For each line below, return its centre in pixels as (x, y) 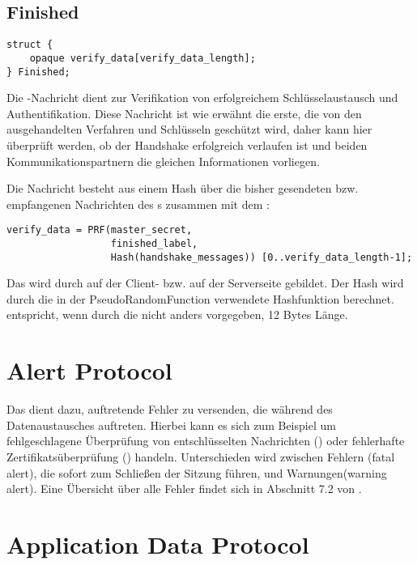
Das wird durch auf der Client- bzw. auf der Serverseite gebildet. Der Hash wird (205, 283)
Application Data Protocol (158, 544)
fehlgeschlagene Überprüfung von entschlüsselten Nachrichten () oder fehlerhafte (206, 441)
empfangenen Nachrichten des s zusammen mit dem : (138, 204)
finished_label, (154, 243)
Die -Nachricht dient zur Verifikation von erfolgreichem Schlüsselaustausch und (202, 98)
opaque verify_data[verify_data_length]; (143, 58)
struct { (30, 45)
